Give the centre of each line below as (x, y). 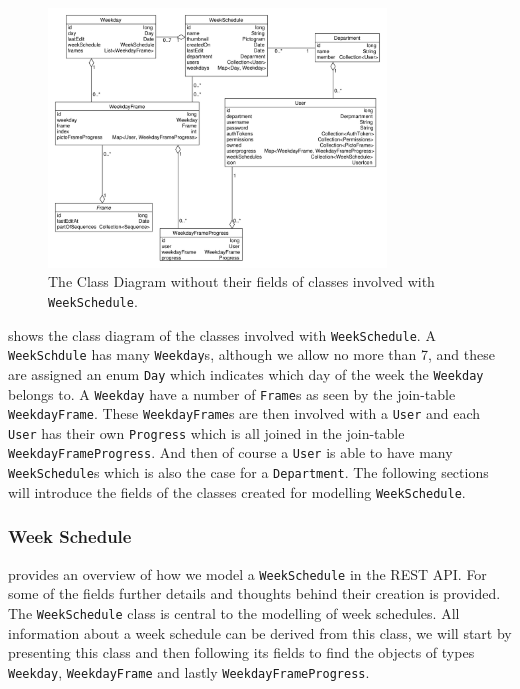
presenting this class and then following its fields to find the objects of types (241, 652)
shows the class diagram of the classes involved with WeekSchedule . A (222, 334)
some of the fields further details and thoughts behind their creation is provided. (254, 593)
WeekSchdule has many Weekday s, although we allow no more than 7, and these (251, 354)
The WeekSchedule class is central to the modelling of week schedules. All (234, 612)
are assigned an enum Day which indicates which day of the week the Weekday (246, 373)
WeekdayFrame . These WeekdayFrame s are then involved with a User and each (244, 413)
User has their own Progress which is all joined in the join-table (206, 432)
